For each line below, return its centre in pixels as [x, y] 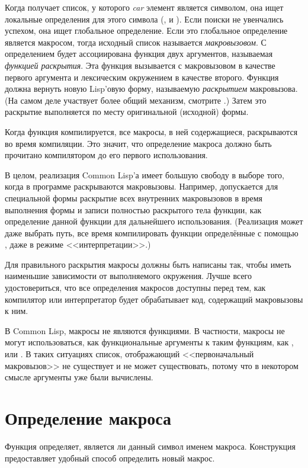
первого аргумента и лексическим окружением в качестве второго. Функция [142, 77]
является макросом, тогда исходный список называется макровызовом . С [136, 42]
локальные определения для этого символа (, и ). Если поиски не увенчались [144, 19]
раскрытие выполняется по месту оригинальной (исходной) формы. [127, 112]
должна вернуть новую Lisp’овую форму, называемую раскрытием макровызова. [151, 89]
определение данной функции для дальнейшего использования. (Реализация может [154, 221]
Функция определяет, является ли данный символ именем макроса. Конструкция [150, 446]
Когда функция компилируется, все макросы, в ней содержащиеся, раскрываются [151, 131]
